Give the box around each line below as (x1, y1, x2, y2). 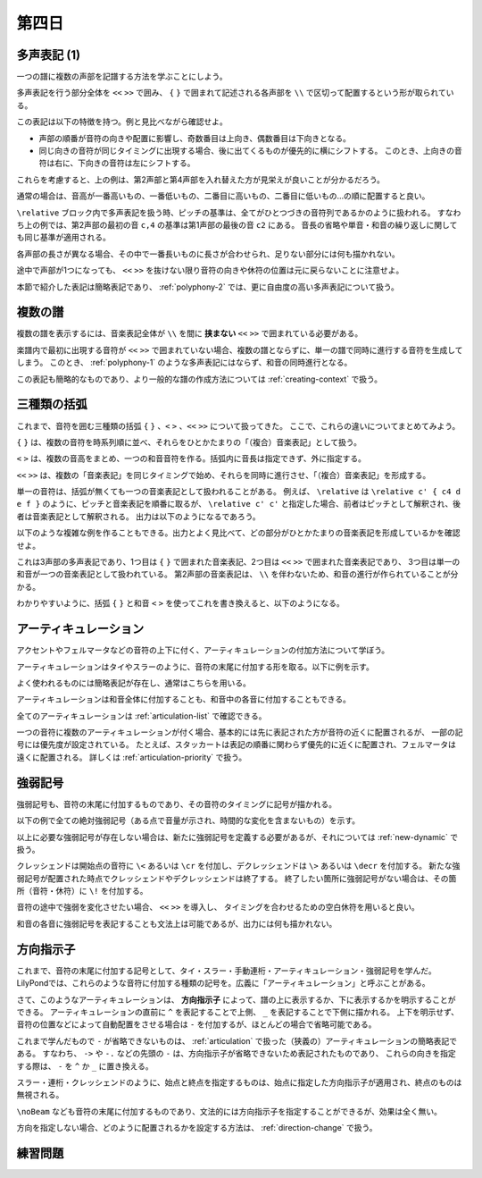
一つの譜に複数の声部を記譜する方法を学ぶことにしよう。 (16, 72, 228, 82)
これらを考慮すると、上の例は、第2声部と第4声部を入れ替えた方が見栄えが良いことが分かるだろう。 (16, 174, 386, 185)
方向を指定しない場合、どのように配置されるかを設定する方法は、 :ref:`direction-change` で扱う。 (16, 1123, 378, 1133)
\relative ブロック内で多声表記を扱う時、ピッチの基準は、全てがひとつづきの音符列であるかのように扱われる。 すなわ (16, 206, 461, 218)
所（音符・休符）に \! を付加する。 (16, 886, 148, 896)
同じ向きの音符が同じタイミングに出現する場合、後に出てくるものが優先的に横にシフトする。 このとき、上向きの (38, 146, 455, 156)
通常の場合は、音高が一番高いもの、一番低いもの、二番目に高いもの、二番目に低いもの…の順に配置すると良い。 (16, 190, 430, 201)
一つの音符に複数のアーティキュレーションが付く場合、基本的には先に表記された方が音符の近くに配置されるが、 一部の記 (16, 727, 463, 737)
